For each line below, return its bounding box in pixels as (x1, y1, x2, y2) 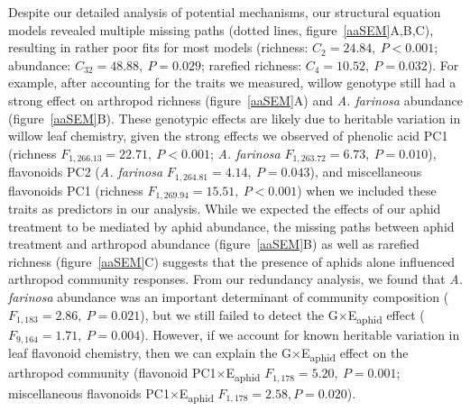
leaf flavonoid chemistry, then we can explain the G (8, 343, 292, 362)
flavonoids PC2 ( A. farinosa (8, 162, 163, 181)
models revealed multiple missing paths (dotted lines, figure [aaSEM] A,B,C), (8, 20, 434, 39)
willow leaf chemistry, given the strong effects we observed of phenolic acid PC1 (8, 126, 448, 145)
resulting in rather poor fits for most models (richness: (8, 38, 309, 57)
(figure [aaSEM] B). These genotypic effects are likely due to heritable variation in (8, 108, 461, 127)
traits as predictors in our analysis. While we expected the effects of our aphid (8, 199, 441, 218)
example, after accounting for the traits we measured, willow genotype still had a (8, 73, 456, 92)
